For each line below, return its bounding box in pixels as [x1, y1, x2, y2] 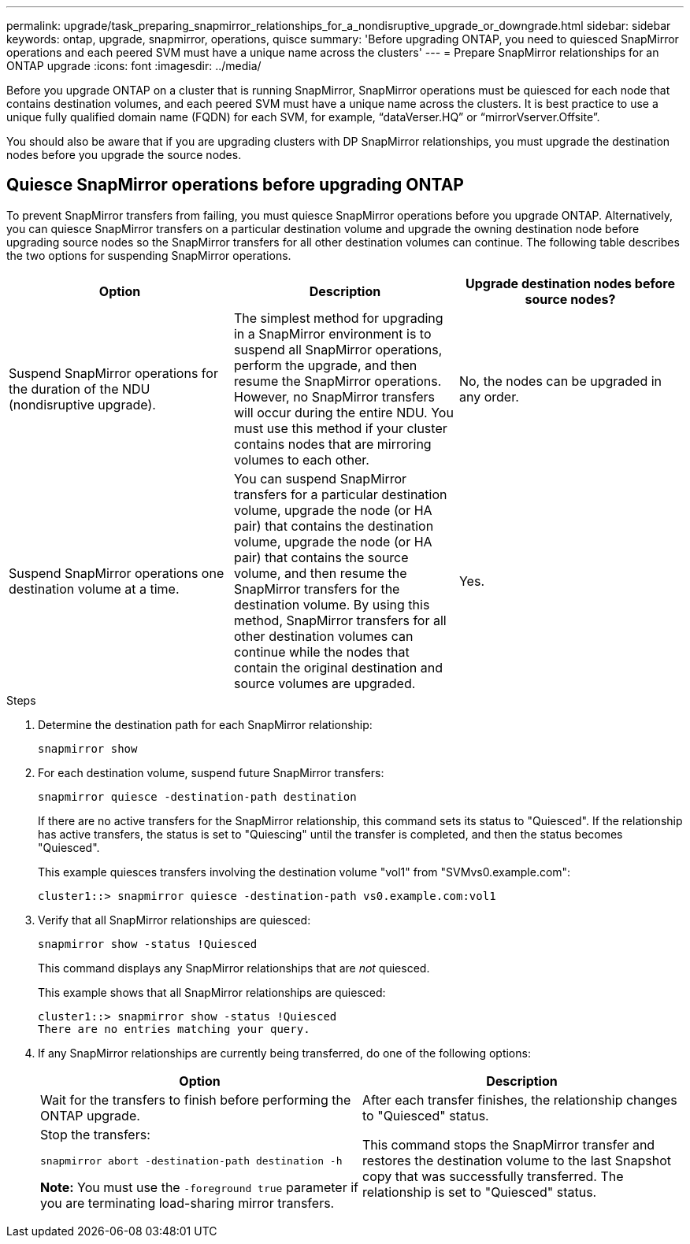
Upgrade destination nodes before [466, 275, 675, 291]
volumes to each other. [233, 451, 369, 468]
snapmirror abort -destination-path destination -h [40, 1154, 343, 1167]
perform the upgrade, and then [233, 357, 417, 373]
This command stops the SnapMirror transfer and [362, 1137, 655, 1153]
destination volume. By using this [233, 596, 430, 613]
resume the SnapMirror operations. [233, 372, 442, 389]
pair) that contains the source [233, 549, 409, 565]
